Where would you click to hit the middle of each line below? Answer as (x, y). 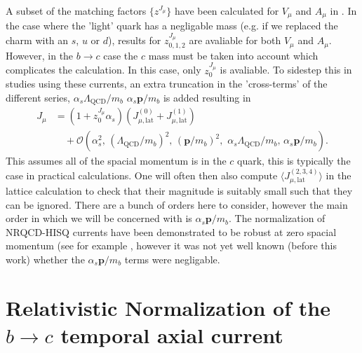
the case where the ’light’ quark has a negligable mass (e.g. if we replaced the (172, 26)
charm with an (37, 40)
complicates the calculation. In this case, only (103, 70)
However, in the (40, 55)
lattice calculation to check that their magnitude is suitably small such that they (179, 191)
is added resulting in (207, 97)
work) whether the (45, 259)
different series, (38, 97)
